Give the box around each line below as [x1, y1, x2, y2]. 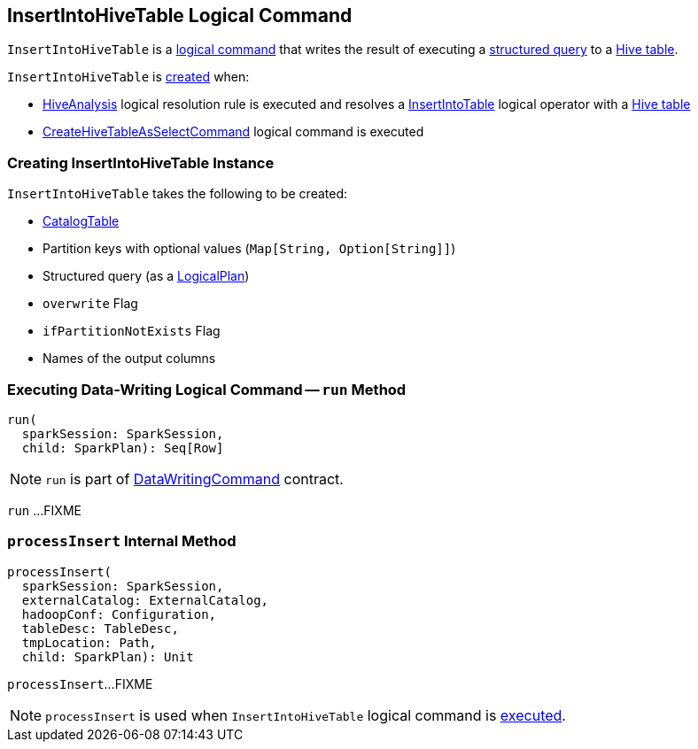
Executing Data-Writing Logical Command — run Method [7, 380, 407, 398]
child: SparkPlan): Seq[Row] [21, 440, 224, 455]
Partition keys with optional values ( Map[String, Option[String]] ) [43, 241, 456, 257]
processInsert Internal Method [7, 532, 237, 551]
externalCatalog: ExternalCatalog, [21, 592, 269, 607]
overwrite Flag [43, 296, 138, 312]
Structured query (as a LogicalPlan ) [43, 268, 250, 284]
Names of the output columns [43, 351, 216, 367]
